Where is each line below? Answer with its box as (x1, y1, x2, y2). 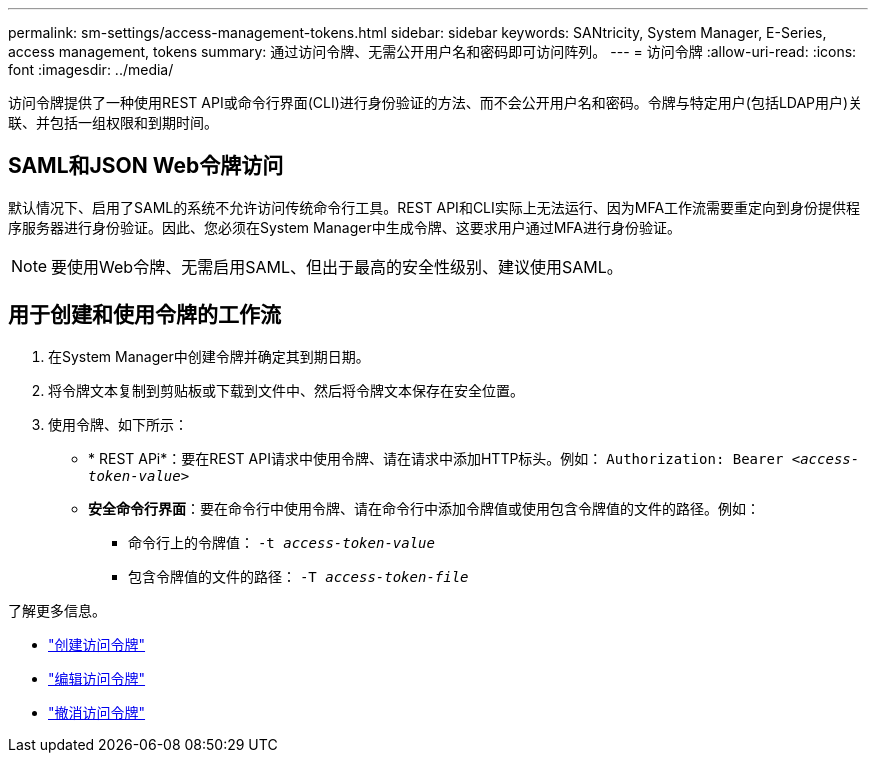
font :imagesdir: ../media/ (8, 61, 174, 78)
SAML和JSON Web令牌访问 (8, 153, 284, 179)
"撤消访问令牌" (48, 703, 146, 721)
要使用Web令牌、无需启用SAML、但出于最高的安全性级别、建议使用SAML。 (51, 256, 623, 277)
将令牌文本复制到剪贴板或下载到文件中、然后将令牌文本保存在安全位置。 (48, 381, 524, 399)
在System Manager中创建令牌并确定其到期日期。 (48, 347, 370, 365)
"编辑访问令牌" (48, 669, 146, 687)
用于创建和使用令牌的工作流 (8, 302, 281, 328)
